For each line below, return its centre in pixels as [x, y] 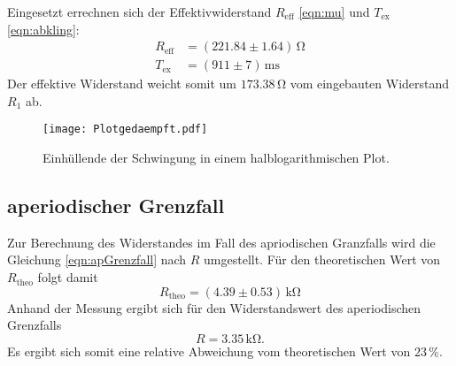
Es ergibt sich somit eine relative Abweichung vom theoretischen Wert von [209, 351]
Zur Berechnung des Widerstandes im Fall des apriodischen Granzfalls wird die [221, 242]
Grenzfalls [35, 325]
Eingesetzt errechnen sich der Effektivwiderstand [139, 11]
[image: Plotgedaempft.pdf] [125, 130]
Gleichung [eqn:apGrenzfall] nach [97, 259]
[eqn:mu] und [334, 11]
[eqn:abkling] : [43, 29]
